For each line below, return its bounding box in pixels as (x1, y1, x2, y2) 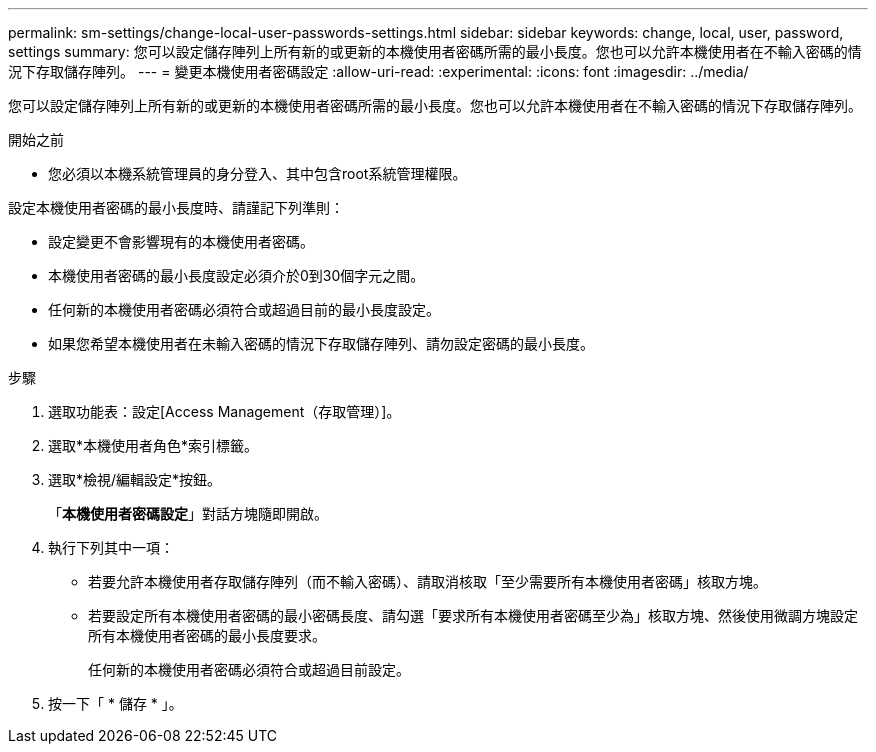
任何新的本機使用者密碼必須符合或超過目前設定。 (88, 661, 410, 678)
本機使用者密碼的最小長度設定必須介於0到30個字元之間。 (48, 267, 425, 284)
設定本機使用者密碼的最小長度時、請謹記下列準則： (8, 199, 344, 216)
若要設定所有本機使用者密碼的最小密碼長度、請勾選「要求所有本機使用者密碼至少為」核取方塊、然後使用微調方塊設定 (88, 607, 858, 624)
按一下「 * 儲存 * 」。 (48, 695, 183, 712)
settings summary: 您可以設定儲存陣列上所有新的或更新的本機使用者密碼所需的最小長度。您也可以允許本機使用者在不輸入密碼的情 (8, 43, 862, 60)
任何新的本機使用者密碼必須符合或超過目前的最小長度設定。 (48, 301, 440, 318)
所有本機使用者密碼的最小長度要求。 (88, 627, 326, 644)
